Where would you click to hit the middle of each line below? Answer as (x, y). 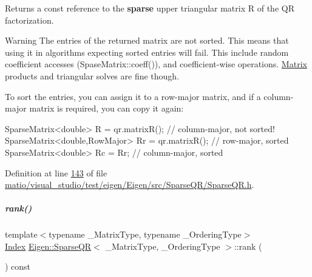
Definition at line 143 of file (56, 172)
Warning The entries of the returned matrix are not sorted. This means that (147, 40)
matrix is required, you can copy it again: (107, 108)
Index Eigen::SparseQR (48, 246)
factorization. (29, 20)
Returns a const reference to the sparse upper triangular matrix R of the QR (150, 8)
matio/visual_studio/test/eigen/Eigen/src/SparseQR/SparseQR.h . (130, 185)
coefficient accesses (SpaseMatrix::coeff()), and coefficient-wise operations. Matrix (156, 64)
